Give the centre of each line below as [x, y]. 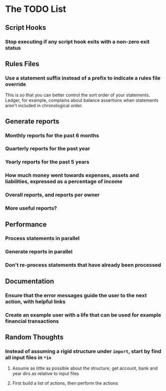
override [16, 84]
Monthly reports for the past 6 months [52, 135]
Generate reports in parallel [39, 252]
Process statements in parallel [42, 238]
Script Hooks [26, 28]
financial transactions [32, 321]
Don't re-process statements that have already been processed [83, 265]
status [13, 48]
